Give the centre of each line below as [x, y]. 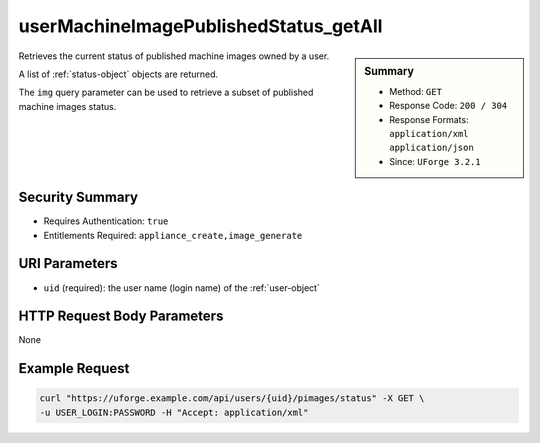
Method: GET [415, 91]
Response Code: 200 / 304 [448, 106]
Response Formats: [429, 119]
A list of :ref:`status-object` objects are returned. [118, 74]
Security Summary [78, 197]
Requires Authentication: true [106, 221]
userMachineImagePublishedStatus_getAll [200, 26]
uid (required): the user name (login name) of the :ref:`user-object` [181, 287]
